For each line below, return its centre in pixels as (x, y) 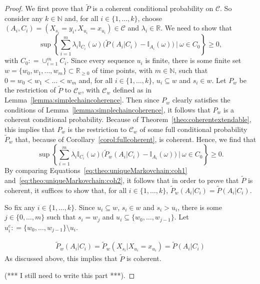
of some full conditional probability (193, 129)
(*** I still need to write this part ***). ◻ (70, 275)
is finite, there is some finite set (193, 60)
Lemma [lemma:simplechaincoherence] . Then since (82, 100)
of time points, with (122, 70)
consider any (24, 18)
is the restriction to (97, 129)
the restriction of (30, 90)
